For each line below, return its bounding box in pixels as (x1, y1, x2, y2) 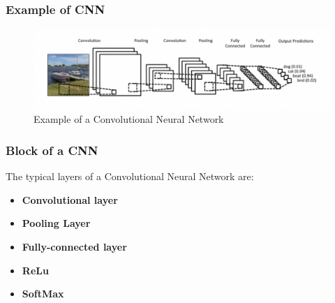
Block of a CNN (6, 141, 98, 158)
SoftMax (22, 286, 64, 301)
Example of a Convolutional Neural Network (33, 112, 224, 126)
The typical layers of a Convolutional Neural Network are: (6, 169, 254, 184)
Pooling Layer (22, 216, 91, 230)
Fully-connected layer (22, 239, 127, 253)
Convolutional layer (22, 192, 118, 207)
